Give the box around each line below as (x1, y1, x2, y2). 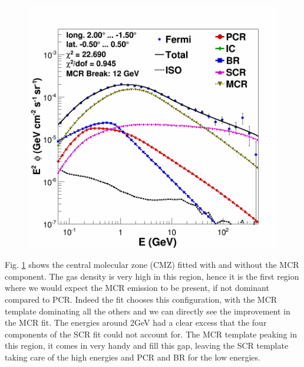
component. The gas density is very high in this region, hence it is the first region (5, 270, 299, 282)
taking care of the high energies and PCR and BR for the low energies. (5, 350, 260, 363)
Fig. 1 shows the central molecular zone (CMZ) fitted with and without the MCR (5, 258, 299, 271)
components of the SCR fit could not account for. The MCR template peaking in (5, 327, 297, 340)
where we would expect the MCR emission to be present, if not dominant (5, 281, 269, 294)
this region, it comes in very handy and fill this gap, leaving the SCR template (5, 339, 289, 352)
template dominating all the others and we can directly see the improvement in (5, 304, 290, 317)
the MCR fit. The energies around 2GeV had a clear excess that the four (5, 316, 267, 329)
